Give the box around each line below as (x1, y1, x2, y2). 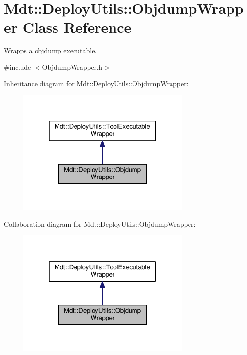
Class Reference (22, 17, 132, 37)
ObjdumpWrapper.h (42, 61, 102, 71)
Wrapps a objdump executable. (4, 45, 97, 55)
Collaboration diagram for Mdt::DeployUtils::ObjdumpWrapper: (4, 218, 196, 229)
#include (4, 61, 31, 71)
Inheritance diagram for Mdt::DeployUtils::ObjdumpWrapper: (4, 78, 189, 88)
